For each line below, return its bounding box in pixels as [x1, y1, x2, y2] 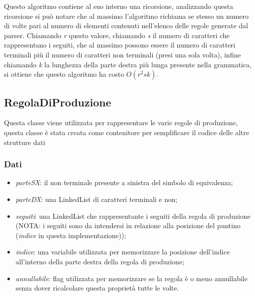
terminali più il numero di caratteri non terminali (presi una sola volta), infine [4, 49, 241, 59]
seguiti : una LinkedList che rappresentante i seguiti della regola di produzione [15, 210, 251, 221]
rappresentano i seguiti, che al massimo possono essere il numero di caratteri [4, 40, 236, 50]
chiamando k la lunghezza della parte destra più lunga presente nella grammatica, [4, 59, 252, 69]
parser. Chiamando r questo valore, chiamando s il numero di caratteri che [4, 30, 230, 40]
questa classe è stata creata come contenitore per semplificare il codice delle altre [4, 127, 249, 137]
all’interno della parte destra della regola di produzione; [15, 256, 184, 266]
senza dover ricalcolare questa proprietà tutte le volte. [15, 283, 179, 293]
